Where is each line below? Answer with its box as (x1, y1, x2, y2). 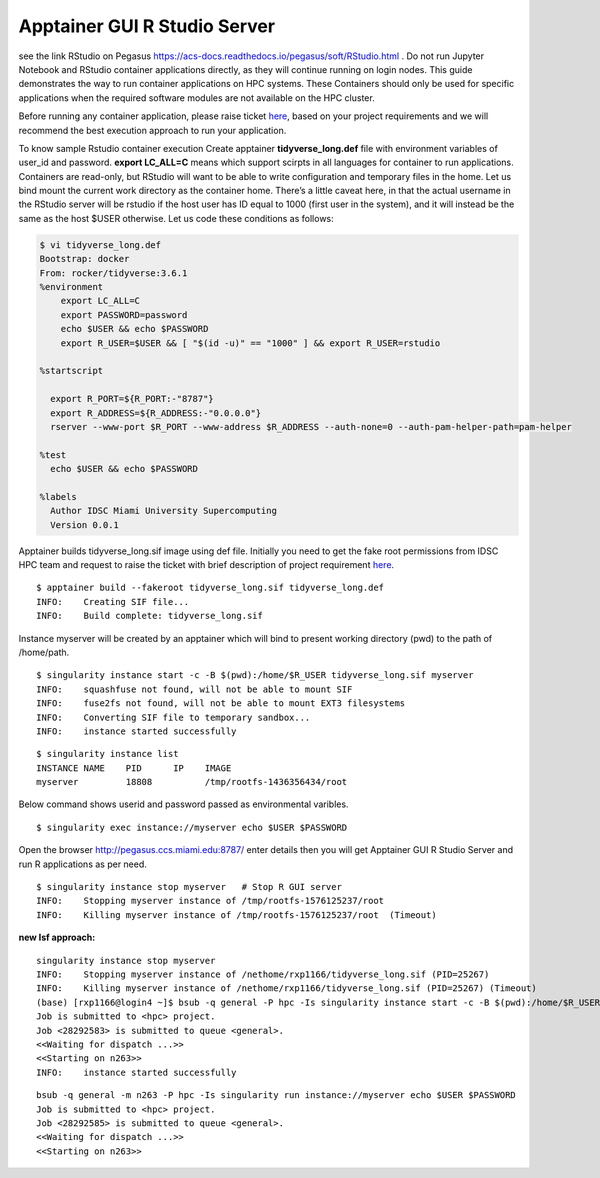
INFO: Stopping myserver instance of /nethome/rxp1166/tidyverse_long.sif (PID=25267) (36, 969, 490, 980)
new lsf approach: (18, 931, 96, 944)
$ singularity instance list (36, 748, 179, 760)
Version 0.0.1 (50, 519, 120, 530)
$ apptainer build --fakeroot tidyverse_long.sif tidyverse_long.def (36, 582, 385, 594)
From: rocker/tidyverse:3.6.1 (39, 267, 188, 279)
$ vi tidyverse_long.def (39, 239, 162, 250)
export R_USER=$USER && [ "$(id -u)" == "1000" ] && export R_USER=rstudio (60, 337, 441, 349)
